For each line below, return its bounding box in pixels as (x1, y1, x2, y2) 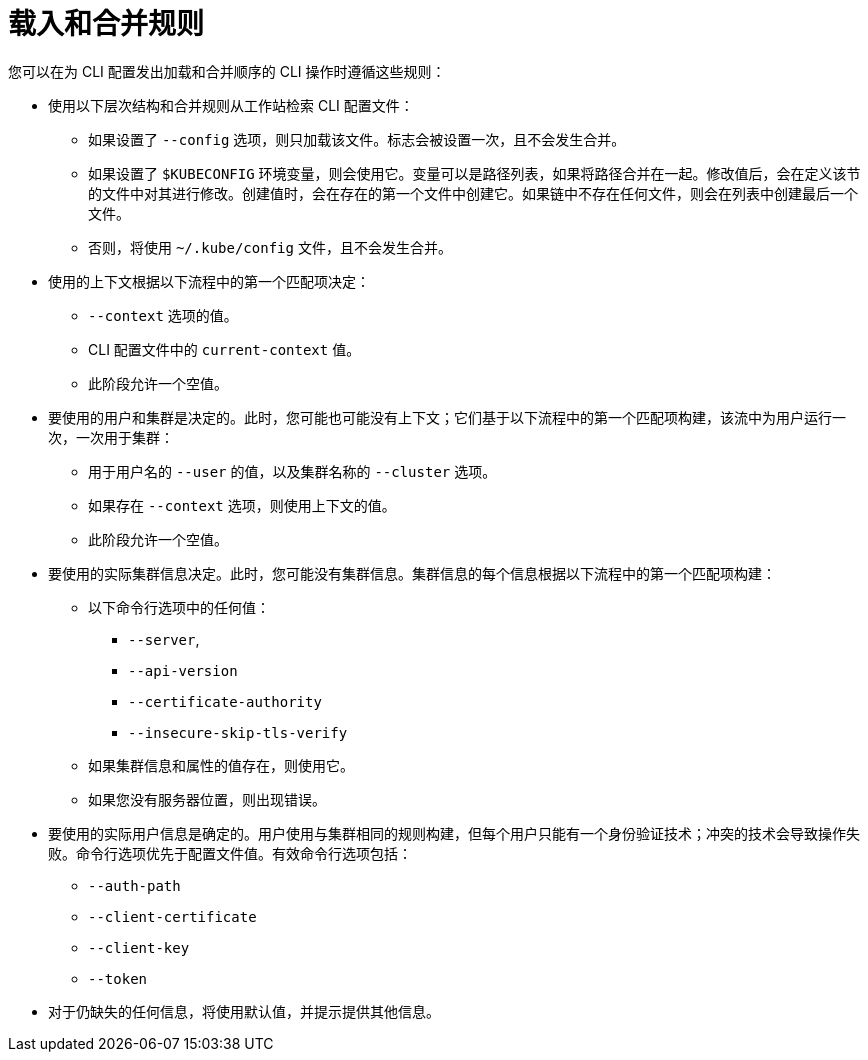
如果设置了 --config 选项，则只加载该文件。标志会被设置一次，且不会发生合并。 (88, 130, 626, 148)
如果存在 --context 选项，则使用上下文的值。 (88, 496, 396, 514)
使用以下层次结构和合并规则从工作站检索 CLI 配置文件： (48, 96, 414, 114)
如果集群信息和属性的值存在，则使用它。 (88, 756, 354, 774)
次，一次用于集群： (48, 428, 174, 446)
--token (88, 970, 148, 987)
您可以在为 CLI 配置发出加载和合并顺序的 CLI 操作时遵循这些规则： (8, 62, 446, 80)
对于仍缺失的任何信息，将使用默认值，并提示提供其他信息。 (48, 1002, 440, 1020)
